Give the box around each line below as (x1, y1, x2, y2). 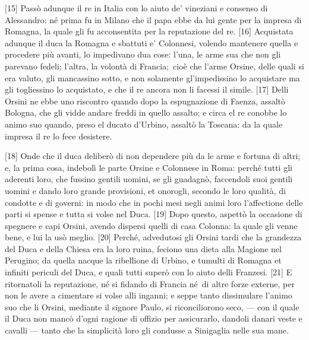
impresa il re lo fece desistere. (5, 129, 112, 142)
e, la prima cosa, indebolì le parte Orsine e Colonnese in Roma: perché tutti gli (5, 161, 292, 173)
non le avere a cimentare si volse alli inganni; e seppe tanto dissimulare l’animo (5, 289, 292, 301)
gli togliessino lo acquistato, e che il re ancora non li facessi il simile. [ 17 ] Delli (5, 83, 289, 96)
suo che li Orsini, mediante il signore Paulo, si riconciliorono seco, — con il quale (5, 300, 299, 313)
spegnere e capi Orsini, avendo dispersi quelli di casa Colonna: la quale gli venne (5, 219, 298, 231)
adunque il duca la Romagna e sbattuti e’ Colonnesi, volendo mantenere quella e (5, 36, 298, 49)
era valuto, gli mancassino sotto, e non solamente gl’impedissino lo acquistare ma (5, 71, 300, 84)
